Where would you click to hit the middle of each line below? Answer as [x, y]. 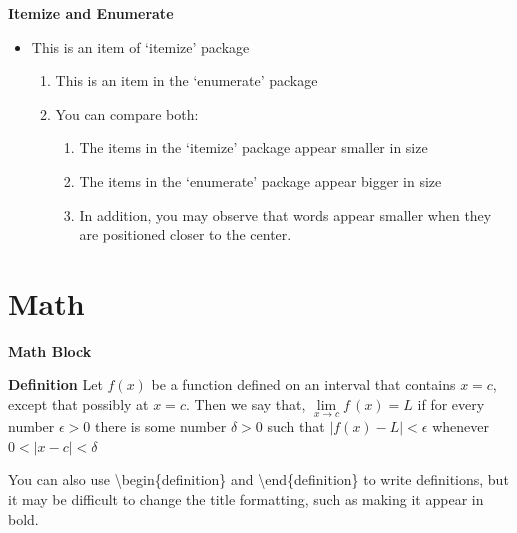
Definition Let [55, 384]
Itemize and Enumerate [91, 13]
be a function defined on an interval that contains [303, 384]
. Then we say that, [245, 404]
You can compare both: [127, 113]
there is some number [161, 426]
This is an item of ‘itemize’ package [140, 46]
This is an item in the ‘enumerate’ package [186, 80]
